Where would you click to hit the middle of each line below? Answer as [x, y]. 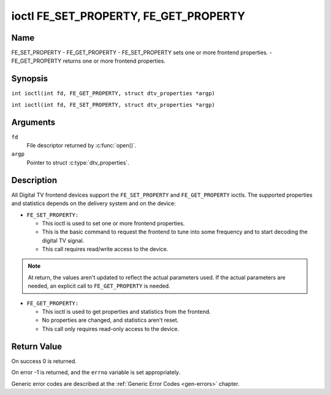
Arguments [33, 122]
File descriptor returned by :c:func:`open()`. [82, 146]
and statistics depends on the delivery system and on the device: [93, 203]
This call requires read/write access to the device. [105, 249]
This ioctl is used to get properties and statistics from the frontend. [126, 312]
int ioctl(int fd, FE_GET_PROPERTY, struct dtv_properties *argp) [113, 93]
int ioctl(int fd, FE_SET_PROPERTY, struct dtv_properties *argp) [113, 105]
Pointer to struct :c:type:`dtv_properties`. [78, 162]
